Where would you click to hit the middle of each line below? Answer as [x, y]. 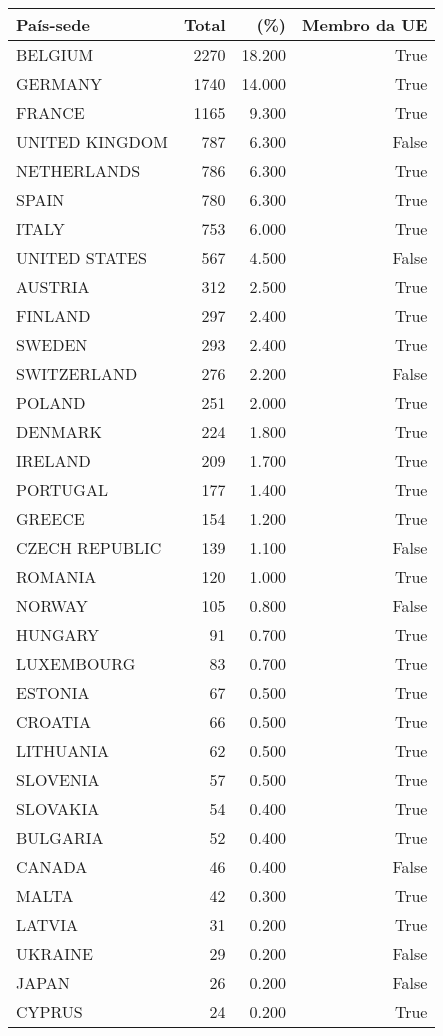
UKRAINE [54, 953]
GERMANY [59, 83]
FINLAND [53, 315]
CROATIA [53, 721]
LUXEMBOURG [76, 663]
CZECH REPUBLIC [89, 547]
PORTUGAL [62, 489]
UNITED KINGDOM [92, 141]
